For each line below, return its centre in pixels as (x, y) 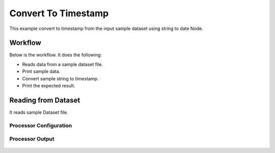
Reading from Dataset (45, 100)
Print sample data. (41, 72)
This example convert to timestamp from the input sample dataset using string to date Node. (106, 28)
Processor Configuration (41, 126)
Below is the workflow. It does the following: (56, 55)
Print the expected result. (49, 86)
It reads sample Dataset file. (39, 112)
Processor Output (32, 139)
